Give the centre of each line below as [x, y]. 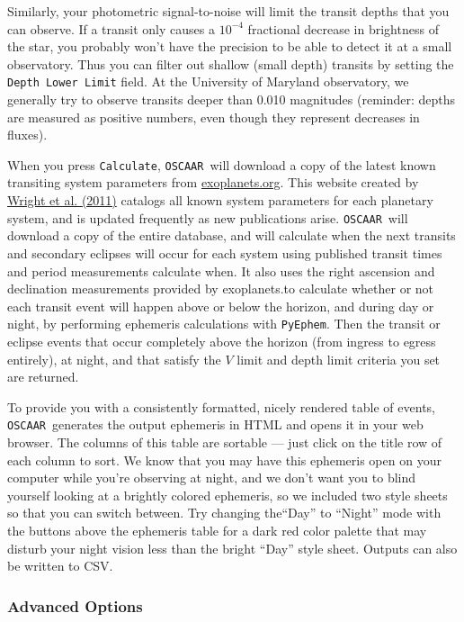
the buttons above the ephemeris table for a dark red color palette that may [217, 530]
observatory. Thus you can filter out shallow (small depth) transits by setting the [231, 63]
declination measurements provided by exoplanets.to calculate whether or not [221, 288]
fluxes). [27, 135]
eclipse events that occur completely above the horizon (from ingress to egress [222, 341]
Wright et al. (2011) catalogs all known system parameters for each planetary [220, 200]
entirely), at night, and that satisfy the [114, 359]
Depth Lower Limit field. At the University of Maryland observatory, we [208, 81]
